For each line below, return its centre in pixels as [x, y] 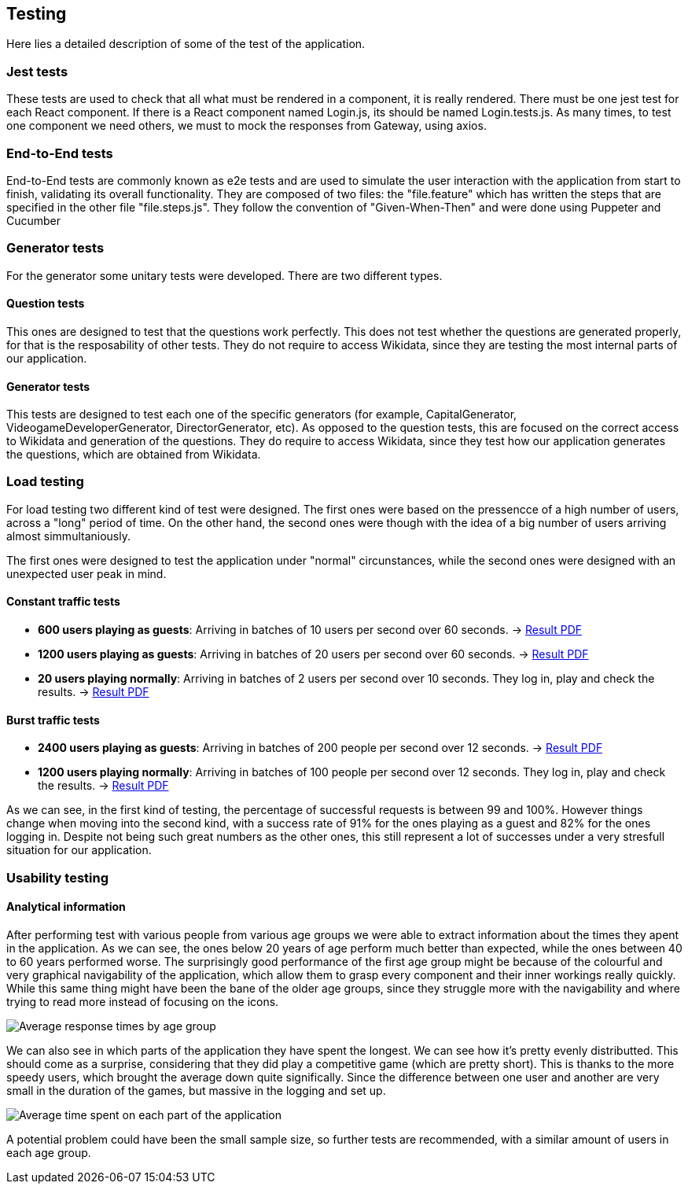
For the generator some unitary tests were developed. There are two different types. [224, 275]
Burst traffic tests [53, 720]
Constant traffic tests [63, 602]
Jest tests [37, 71]
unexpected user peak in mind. [86, 573]
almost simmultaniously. [68, 536]
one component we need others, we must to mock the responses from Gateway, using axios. [247, 126]
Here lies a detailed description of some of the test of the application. [186, 44]
